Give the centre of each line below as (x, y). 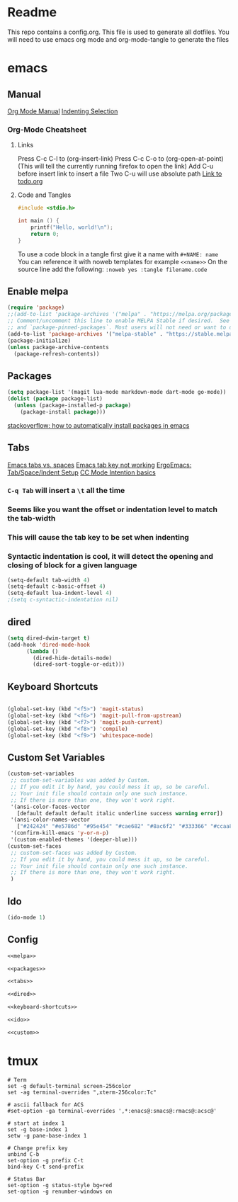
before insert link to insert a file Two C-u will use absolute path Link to (120, 174)
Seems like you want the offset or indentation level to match (113, 509)
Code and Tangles (44, 195)
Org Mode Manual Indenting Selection (63, 111)
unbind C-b (23, 1154)
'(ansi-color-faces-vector (50, 807)
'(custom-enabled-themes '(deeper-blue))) (74, 840)
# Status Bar (27, 1179)
